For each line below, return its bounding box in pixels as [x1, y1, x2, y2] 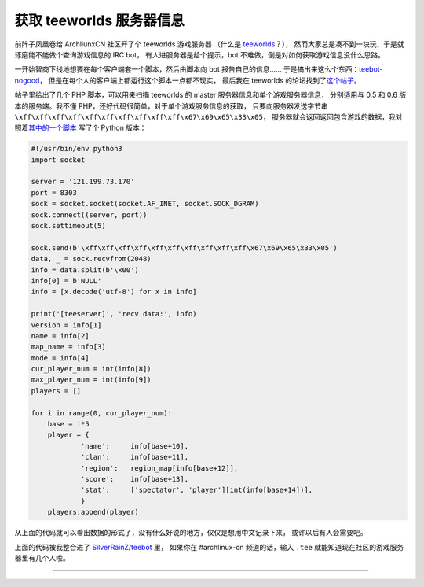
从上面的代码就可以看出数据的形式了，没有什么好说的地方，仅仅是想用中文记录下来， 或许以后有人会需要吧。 [14, 528, 367, 537]
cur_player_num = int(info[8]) [31, 364, 152, 374]
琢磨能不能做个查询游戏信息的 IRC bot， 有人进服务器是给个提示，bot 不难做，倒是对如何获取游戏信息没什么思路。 [14, 50, 385, 59]
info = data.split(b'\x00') [31, 265, 139, 275]
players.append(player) [47, 508, 139, 517]
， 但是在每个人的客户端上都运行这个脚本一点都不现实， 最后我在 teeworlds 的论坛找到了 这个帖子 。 [39, 76, 361, 85]
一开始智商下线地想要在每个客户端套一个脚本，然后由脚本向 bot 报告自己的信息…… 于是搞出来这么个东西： [14, 65, 360, 74]
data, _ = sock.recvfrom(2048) [31, 254, 152, 264]
